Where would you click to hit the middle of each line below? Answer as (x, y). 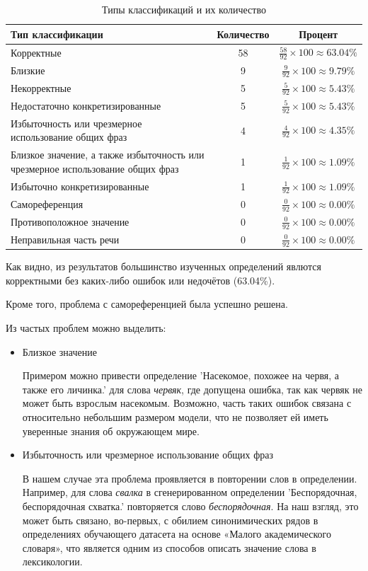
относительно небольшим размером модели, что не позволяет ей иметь (175, 416)
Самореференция (47, 203)
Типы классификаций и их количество (184, 9)
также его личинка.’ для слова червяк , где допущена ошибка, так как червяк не (192, 389)
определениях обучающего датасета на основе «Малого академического (177, 534)
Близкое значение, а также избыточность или (108, 155)
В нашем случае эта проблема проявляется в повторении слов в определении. (190, 478)
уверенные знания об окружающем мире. (111, 431)
